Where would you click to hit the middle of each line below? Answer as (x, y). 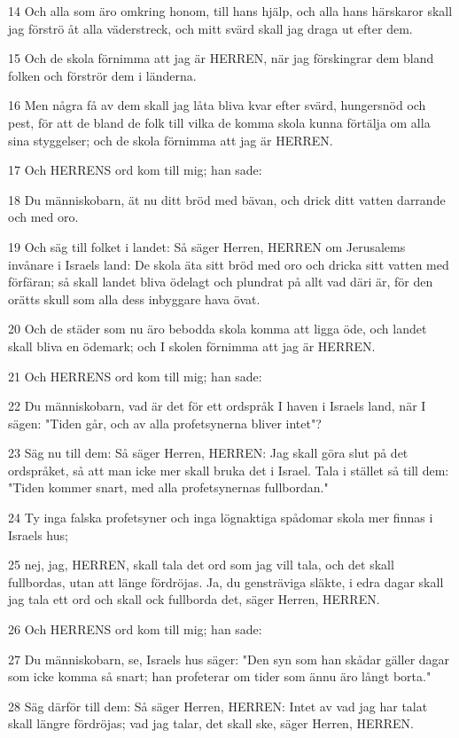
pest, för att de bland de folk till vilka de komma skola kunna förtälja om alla (219, 122)
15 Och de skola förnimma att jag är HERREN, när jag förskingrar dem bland (221, 58)
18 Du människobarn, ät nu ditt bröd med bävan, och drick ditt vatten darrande (227, 199)
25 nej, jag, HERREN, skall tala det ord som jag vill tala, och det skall (201, 565)
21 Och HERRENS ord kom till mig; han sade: (135, 376)
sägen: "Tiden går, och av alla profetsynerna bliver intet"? (165, 423)
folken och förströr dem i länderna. (102, 75)
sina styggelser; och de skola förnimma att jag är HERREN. (171, 140)
